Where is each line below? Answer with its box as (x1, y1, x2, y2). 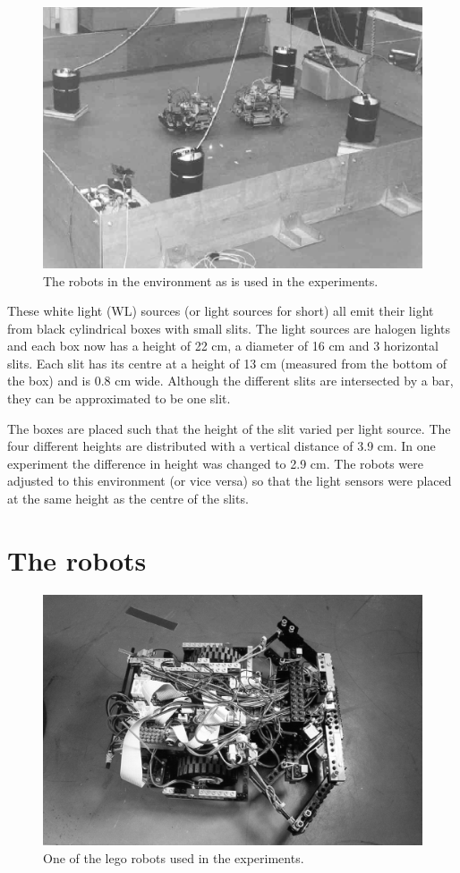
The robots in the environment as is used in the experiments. (43, 271, 379, 290)
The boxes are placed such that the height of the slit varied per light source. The (7, 419, 451, 437)
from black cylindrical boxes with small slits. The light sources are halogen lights (7, 318, 450, 337)
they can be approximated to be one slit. (7, 389, 231, 408)
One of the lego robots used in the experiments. (43, 848, 304, 867)
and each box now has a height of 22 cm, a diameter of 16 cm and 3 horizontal (7, 336, 439, 355)
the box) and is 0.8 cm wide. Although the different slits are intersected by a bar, (7, 371, 454, 390)
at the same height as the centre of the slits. (7, 489, 249, 508)
